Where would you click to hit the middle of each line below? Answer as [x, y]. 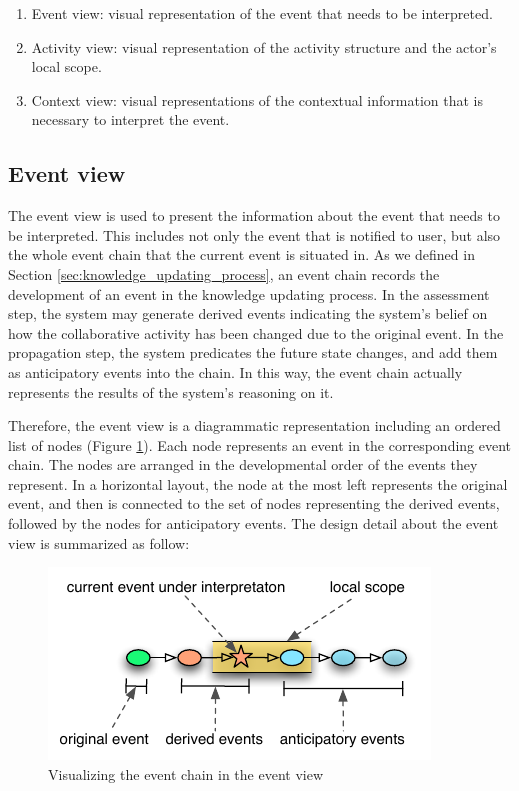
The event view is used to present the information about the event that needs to [254, 215]
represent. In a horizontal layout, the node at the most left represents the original [258, 483]
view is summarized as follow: [99, 542]
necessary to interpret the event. [130, 119]
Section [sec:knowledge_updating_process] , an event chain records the [224, 273]
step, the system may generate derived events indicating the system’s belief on [248, 313]
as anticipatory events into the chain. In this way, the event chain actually [235, 371]
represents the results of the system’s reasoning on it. [171, 391]
